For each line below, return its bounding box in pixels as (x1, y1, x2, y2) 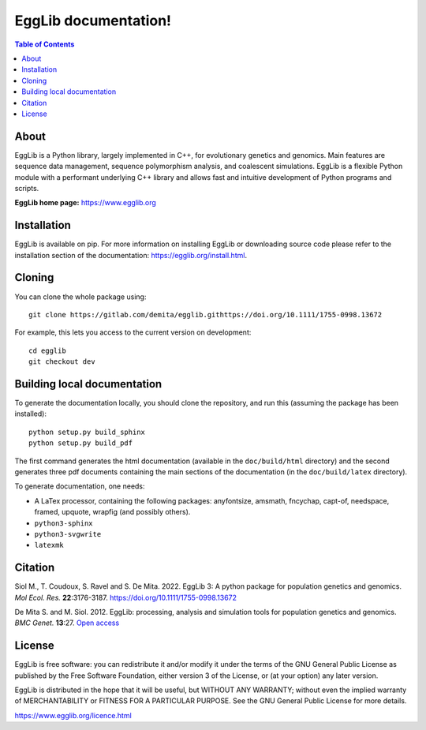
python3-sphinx (34, 518, 94, 528)
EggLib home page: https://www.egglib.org (14, 198, 157, 208)
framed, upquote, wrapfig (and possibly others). (34, 507, 191, 517)
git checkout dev (28, 358, 95, 366)
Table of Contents (14, 39, 75, 49)
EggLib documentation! (14, 12, 172, 29)
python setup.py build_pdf (28, 439, 133, 447)
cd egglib (28, 346, 66, 355)
